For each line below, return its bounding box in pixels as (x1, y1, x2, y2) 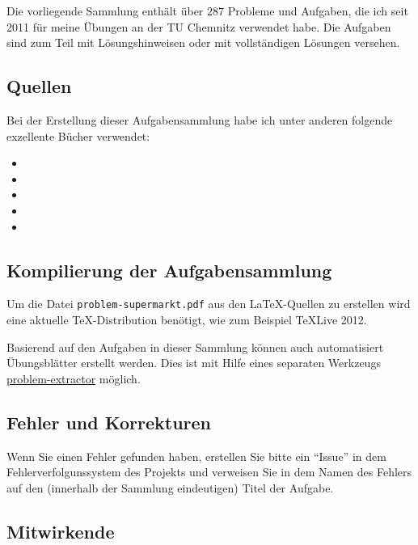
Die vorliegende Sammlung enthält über (6, 2, 204, 19)
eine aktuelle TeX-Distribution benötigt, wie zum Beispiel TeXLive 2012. (6, 311, 367, 327)
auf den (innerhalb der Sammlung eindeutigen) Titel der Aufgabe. (6, 479, 334, 496)
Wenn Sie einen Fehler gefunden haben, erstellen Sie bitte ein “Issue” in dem (6, 447, 386, 464)
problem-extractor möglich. (6, 370, 141, 387)
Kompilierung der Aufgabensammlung (6, 257, 332, 282)
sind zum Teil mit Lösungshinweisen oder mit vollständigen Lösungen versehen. (6, 34, 400, 51)
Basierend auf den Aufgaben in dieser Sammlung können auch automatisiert (6, 338, 384, 355)
